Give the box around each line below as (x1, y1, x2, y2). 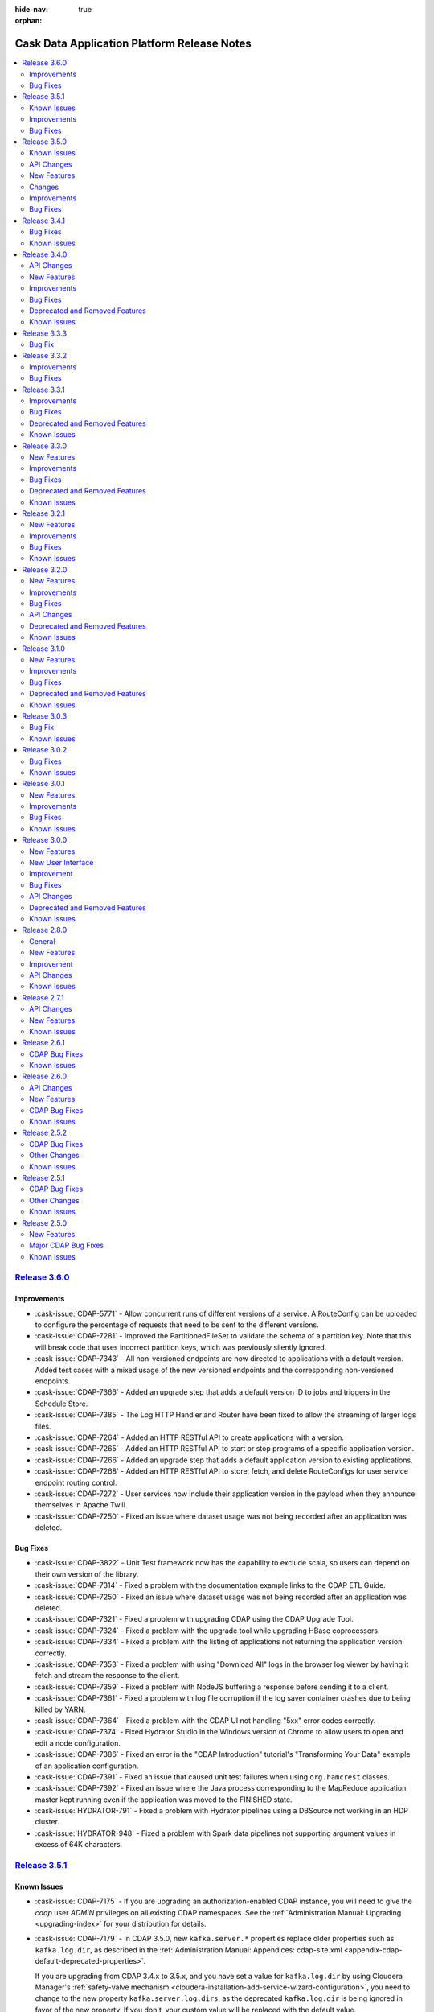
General (29, 936, 55, 946)
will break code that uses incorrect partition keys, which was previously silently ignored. (35, 1342, 327, 1352)
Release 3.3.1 (22, 385, 65, 394)
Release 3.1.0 (22, 644, 66, 653)
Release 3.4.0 (22, 249, 68, 259)
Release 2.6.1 (22, 1038, 65, 1048)
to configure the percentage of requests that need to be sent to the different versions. (35, 1320, 319, 1330)
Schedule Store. (35, 1399, 88, 1408)
